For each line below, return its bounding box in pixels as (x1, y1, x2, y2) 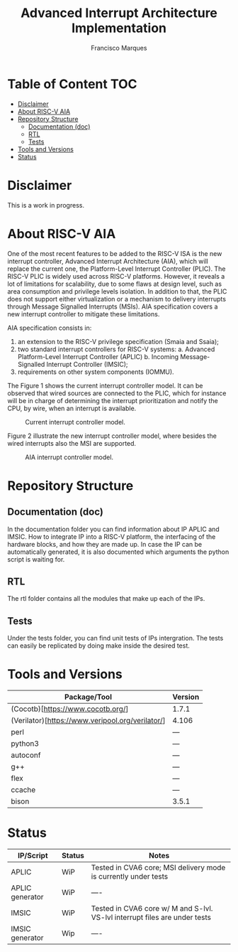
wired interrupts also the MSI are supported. (7, 439, 137, 447)
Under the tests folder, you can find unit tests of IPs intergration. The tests (7, 634, 224, 643)
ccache (11, 785, 36, 795)
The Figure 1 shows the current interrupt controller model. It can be (7, 381, 203, 390)
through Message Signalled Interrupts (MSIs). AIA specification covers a (7, 302, 218, 311)
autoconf (11, 750, 41, 760)
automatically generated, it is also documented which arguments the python (7, 547, 229, 556)
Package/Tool (64, 692, 112, 702)
